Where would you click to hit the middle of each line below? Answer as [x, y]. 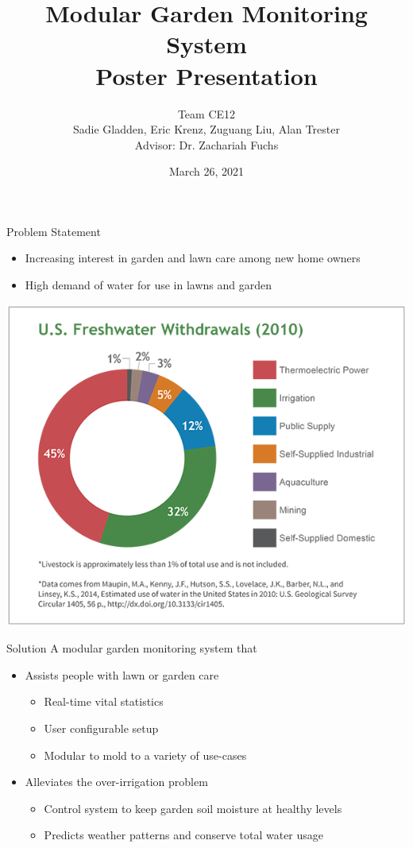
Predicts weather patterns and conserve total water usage [184, 835]
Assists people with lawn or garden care [122, 674]
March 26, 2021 [206, 171]
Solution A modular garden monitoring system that [132, 648]
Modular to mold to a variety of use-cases [145, 755]
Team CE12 [206, 113]
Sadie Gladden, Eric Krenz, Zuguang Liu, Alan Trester [206, 129]
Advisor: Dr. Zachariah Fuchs [206, 144]
